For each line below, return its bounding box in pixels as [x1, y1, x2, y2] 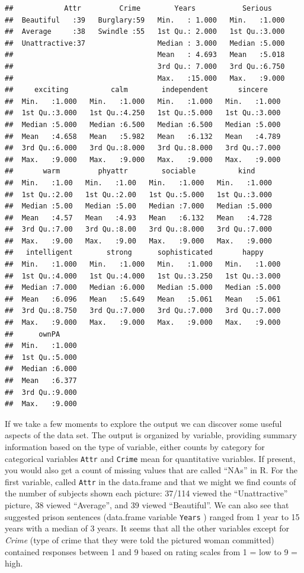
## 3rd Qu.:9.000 [5, 388, 77, 397]
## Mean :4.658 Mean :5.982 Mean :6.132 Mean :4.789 [5, 132, 281, 141]
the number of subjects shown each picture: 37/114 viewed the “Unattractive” [5, 487, 288, 499]
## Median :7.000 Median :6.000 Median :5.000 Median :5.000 [5, 283, 281, 292]
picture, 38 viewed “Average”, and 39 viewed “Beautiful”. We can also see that [5, 499, 289, 511]
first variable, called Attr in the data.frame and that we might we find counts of [5, 475, 296, 487]
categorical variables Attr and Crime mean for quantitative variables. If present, [5, 452, 296, 464]
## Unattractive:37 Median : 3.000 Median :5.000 [5, 39, 285, 48]
